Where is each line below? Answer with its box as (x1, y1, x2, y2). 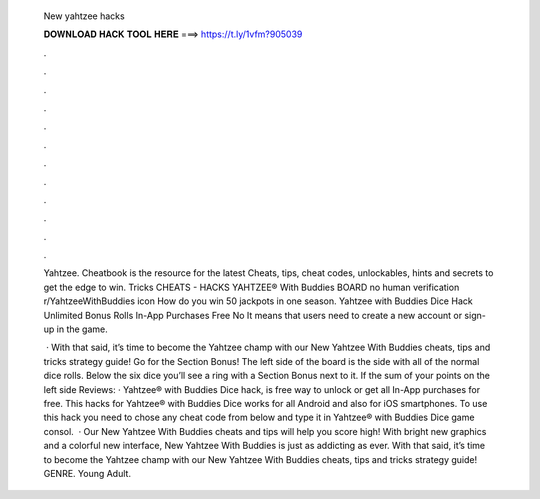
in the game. (56, 323, 109, 335)
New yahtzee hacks (43, 10, 125, 22)
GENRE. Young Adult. (43, 467, 132, 479)
